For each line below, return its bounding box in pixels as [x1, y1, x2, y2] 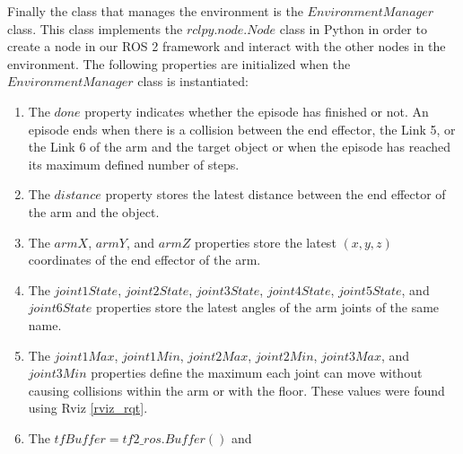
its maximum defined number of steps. [28, 154, 240, 173]
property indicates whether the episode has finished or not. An [84, 101, 429, 120]
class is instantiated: [137, 72, 249, 91]
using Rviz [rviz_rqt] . [28, 398, 148, 417]
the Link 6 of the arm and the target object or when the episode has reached [28, 137, 451, 156]
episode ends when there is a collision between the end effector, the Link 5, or [28, 119, 456, 138]
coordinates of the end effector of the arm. [28, 250, 261, 269]
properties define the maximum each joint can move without [91, 363, 423, 382]
